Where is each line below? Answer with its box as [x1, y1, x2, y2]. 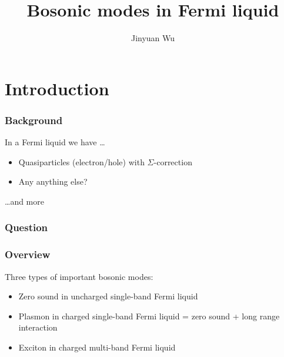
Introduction [5, 76, 109, 100]
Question [5, 220, 48, 235]
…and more [5, 195, 44, 207]
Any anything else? [18, 175, 88, 188]
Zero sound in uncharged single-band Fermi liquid [18, 290, 198, 302]
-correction [153, 155, 192, 168]
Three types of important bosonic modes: [5, 270, 153, 282]
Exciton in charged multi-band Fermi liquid [18, 341, 176, 353]
